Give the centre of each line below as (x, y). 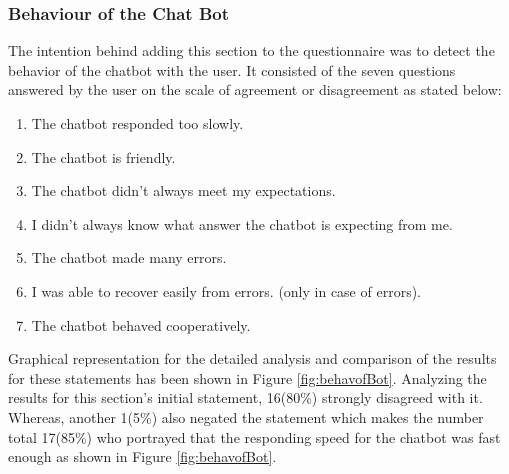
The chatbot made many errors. (129, 257)
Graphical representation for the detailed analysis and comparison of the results (252, 358)
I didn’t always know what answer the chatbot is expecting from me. (242, 223)
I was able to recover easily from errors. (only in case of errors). (226, 290)
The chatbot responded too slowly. (137, 123)
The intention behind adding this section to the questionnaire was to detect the (251, 50)
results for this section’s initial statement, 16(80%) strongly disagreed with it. (245, 397)
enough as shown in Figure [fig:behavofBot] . (142, 456)
